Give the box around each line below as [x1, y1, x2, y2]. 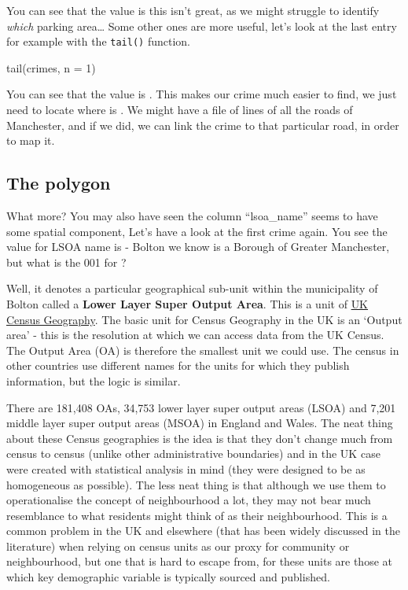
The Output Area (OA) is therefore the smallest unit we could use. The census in [6, 341, 399, 358]
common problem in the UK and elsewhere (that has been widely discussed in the [6, 522, 400, 539]
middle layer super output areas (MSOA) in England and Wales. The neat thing [6, 415, 393, 431]
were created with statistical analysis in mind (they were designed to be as [6, 460, 366, 477]
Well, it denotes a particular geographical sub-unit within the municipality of [6, 280, 378, 297]
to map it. [6, 132, 55, 149]
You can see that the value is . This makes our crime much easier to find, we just [6, 86, 397, 102]
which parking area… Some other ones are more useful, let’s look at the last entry [6, 17, 397, 34]
